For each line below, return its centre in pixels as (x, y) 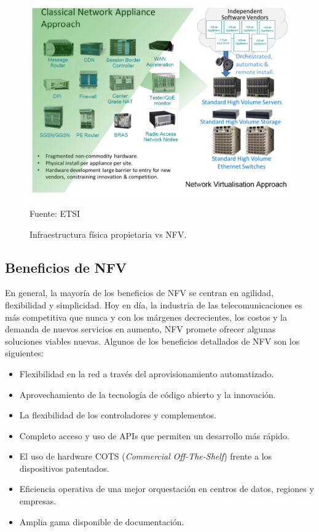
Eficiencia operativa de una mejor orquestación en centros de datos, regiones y (167, 489)
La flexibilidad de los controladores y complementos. (118, 415)
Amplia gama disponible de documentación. (102, 521)
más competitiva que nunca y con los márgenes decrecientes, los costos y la (146, 317)
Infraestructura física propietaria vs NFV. (108, 234)
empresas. (38, 501)
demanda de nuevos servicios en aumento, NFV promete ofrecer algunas (140, 329)
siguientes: (24, 353)
